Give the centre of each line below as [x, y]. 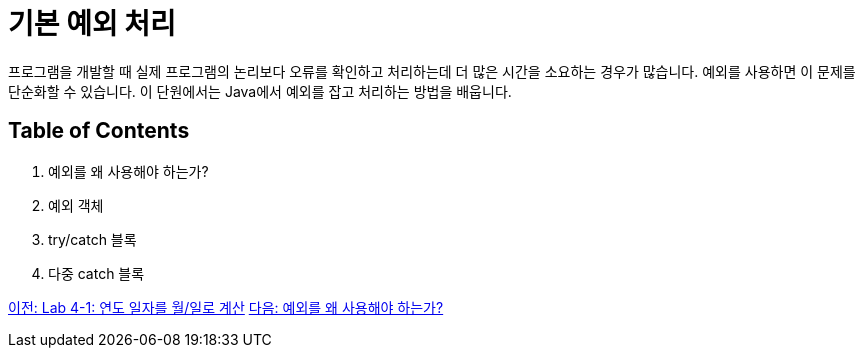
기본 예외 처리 [92, 24]
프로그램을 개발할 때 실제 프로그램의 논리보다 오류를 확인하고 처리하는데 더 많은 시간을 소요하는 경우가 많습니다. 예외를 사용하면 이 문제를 [432, 71]
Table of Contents [99, 131]
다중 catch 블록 [96, 273]
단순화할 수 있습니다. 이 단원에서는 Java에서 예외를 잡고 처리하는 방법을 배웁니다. [260, 91]
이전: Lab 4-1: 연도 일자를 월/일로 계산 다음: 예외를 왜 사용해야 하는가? [226, 307]
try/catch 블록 [92, 239]
